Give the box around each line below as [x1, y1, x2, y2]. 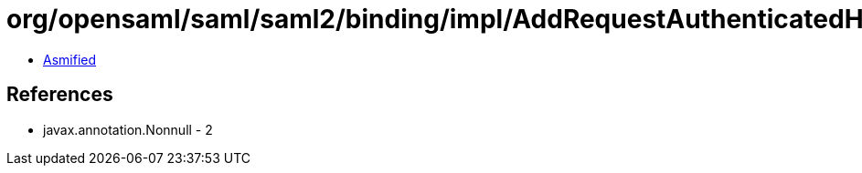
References [6, 83, 113, 107]
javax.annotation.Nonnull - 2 [43, 121, 213, 137]
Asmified [43, 51, 97, 67]
